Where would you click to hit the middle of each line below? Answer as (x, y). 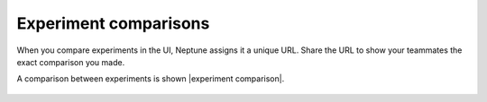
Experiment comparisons (113, 23)
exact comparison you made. (71, 62)
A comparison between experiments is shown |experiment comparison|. (151, 79)
